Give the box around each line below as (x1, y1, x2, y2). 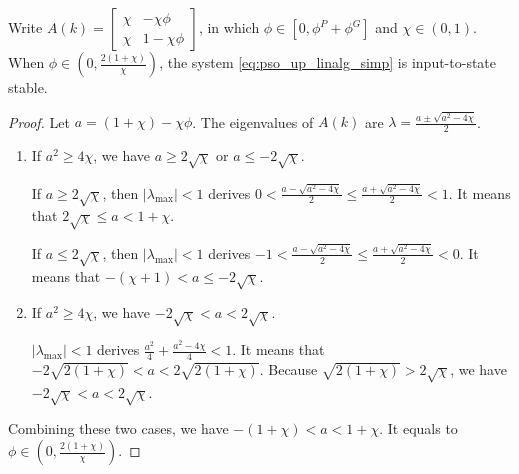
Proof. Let (8, 111, 70, 132)
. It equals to (379, 418, 458, 439)
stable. (8, 77, 48, 97)
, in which (198, 17, 260, 37)
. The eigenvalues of (192, 111, 314, 132)
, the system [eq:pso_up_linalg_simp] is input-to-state (159, 52, 497, 72)
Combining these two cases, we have (8, 418, 229, 439)
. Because (259, 358, 318, 379)
